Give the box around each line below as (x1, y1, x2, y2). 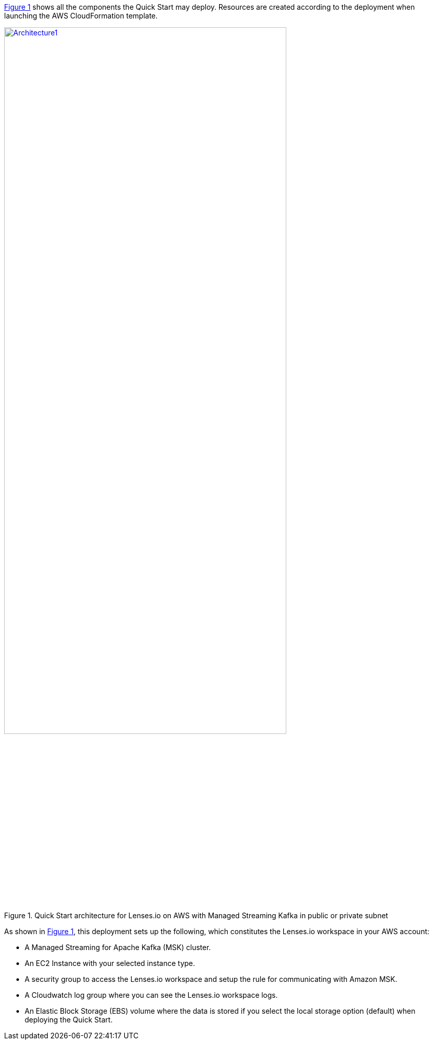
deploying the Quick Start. (25, 1015, 113, 1024)
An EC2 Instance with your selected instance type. (25, 958, 195, 968)
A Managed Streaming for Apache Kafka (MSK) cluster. (25, 942, 211, 952)
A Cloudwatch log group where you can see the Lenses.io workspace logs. (25, 990, 278, 999)
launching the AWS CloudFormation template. (4, 11, 158, 20)
